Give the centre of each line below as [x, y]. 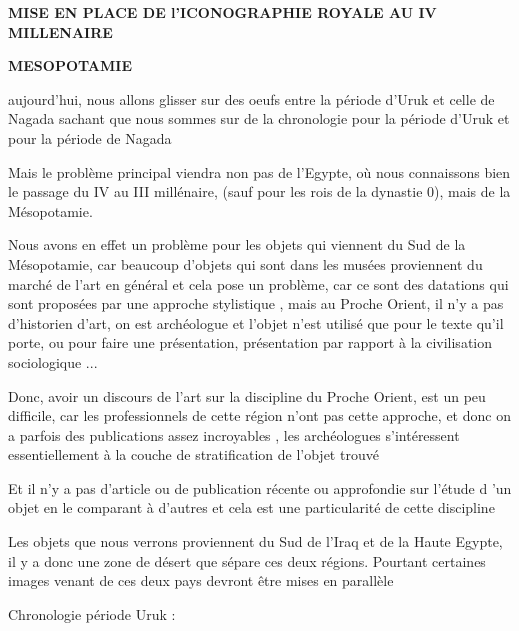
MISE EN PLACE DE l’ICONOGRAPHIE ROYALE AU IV [222, 12]
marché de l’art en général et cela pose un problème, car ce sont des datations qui [258, 283]
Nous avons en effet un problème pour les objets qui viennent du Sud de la [237, 244]
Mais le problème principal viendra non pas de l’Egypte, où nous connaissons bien [259, 171]
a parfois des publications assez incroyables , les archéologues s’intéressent [234, 434]
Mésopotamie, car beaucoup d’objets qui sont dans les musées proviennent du [245, 263]
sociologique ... [53, 361]
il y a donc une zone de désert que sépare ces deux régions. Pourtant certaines [247, 560]
